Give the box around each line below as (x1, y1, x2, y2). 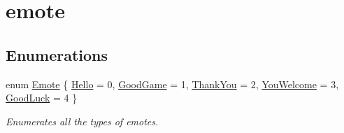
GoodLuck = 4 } (6, 90, 78, 105)
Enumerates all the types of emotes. (6, 113, 159, 128)
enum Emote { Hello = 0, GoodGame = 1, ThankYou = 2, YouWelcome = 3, (6, 76, 339, 91)
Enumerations (6, 43, 108, 65)
